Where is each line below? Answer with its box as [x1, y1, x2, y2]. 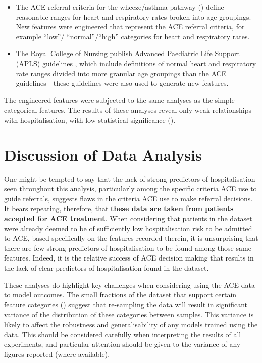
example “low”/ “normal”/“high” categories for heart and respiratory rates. [16, 31, 250, 41]
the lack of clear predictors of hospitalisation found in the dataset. [4, 263, 209, 273]
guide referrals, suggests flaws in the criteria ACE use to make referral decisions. [4, 193, 253, 203]
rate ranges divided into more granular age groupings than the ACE [16, 68, 227, 78]
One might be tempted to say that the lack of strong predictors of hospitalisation [4, 173, 255, 184]
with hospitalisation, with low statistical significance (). [4, 114, 176, 125]
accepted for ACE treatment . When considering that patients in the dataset [4, 213, 252, 224]
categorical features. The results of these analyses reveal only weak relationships [4, 105, 251, 115]
